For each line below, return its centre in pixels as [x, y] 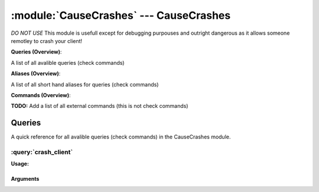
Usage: [20, 164]
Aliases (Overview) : [36, 74]
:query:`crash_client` [42, 152]
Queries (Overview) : [36, 52]
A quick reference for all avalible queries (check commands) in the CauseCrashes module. [121, 137]
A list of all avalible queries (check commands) [68, 62]
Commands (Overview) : [41, 95]
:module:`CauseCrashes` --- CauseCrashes [121, 15]
